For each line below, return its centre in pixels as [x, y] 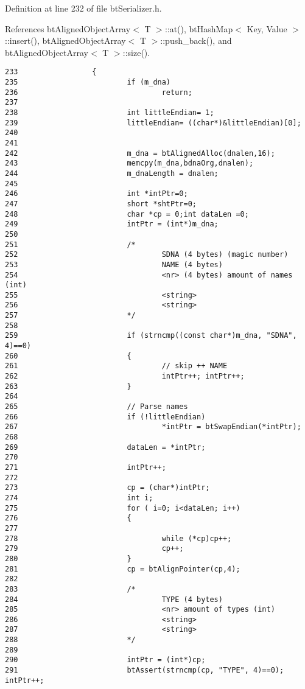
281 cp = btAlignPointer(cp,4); [123, 569]
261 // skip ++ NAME [116, 366]
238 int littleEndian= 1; [110, 113]
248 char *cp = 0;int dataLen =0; [127, 214]
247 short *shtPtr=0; [101, 204]
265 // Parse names [96, 407]
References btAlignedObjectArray [68, 28]
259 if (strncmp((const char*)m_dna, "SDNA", [151, 336]
